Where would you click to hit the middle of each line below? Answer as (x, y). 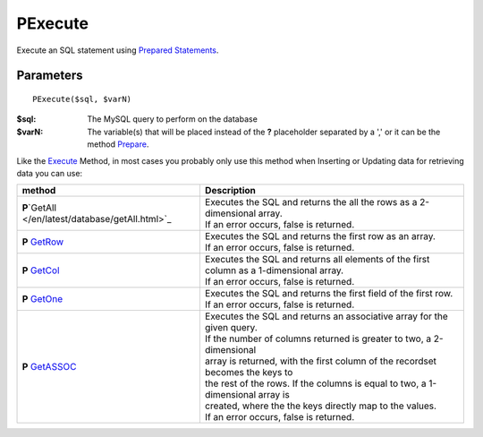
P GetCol (41, 270)
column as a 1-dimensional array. (274, 270)
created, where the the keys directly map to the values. (321, 406)
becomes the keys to (249, 373)
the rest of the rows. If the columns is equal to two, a (315, 383)
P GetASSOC (49, 367)
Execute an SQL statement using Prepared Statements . (118, 50)
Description (230, 191)
